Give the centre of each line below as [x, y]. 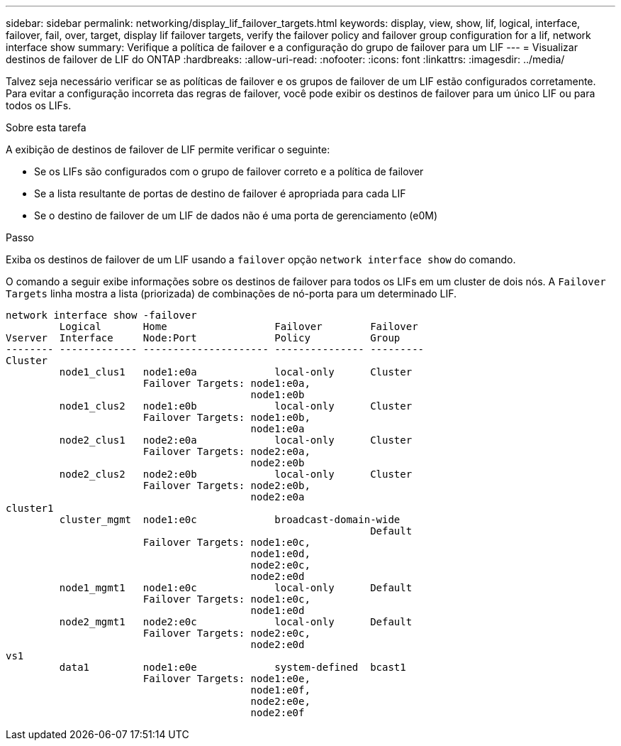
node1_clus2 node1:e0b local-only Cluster [236, 406]
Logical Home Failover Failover [239, 327]
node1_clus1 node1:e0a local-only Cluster [236, 372]
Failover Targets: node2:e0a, [226, 451]
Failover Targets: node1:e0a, [226, 383]
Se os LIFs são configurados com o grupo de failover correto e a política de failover [229, 171]
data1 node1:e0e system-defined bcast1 [233, 667]
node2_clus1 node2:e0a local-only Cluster [236, 440]
